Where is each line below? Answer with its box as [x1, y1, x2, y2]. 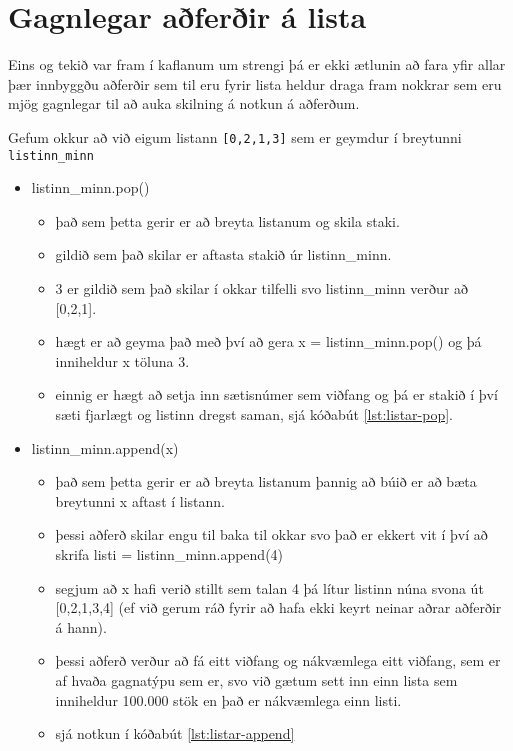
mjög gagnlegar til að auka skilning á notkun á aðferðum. [8, 93, 360, 114]
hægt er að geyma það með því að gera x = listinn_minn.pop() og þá [55, 331, 482, 352]
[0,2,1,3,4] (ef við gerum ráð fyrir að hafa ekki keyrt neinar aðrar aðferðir [55, 597, 502, 618]
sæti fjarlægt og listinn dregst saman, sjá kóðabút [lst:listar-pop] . [55, 403, 453, 424]
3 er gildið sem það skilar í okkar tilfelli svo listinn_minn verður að [55, 278, 468, 298]
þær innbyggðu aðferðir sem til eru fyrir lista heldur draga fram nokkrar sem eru [8, 73, 502, 94]
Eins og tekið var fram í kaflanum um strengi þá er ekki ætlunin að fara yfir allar [8, 54, 506, 75]
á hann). [55, 616, 107, 637]
